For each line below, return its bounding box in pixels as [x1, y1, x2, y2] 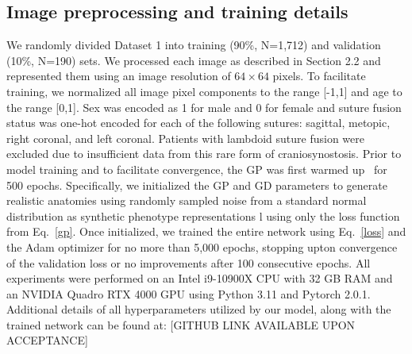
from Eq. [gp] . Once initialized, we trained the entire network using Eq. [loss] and [6, 223, 406, 240]
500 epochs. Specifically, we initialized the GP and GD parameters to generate [6, 176, 387, 193]
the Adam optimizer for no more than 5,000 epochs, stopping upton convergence [6, 238, 398, 255]
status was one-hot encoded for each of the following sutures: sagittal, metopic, [6, 114, 391, 131]
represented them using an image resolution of [6, 67, 231, 84]
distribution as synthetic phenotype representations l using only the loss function [6, 207, 400, 224]
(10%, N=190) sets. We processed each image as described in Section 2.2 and [6, 52, 381, 68]
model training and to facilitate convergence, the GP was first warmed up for [6, 160, 387, 177]
